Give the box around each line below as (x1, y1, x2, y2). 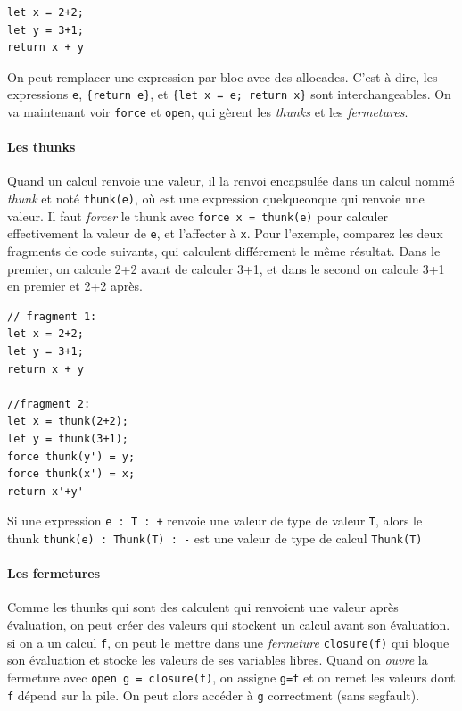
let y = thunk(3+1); (7, 432, 129, 445)
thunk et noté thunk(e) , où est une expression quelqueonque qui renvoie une (7, 189, 425, 208)
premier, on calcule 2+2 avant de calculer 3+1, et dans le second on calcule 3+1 (7, 259, 445, 277)
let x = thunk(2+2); (7, 415, 129, 428)
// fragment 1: (7, 310, 97, 323)
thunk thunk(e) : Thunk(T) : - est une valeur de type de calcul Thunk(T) (7, 529, 423, 548)
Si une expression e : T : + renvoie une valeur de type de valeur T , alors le (7, 511, 423, 530)
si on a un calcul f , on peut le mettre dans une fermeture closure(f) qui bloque (7, 632, 450, 651)
